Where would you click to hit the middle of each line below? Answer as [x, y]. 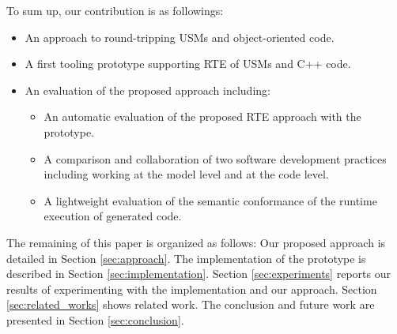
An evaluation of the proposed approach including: [147, 90]
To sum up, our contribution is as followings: [115, 10]
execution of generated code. [113, 216]
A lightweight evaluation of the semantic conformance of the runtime [210, 200]
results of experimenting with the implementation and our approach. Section [192, 289]
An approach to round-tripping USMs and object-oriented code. [180, 37]
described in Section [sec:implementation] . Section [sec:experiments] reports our [198, 274]
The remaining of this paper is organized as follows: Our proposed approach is [196, 242]
